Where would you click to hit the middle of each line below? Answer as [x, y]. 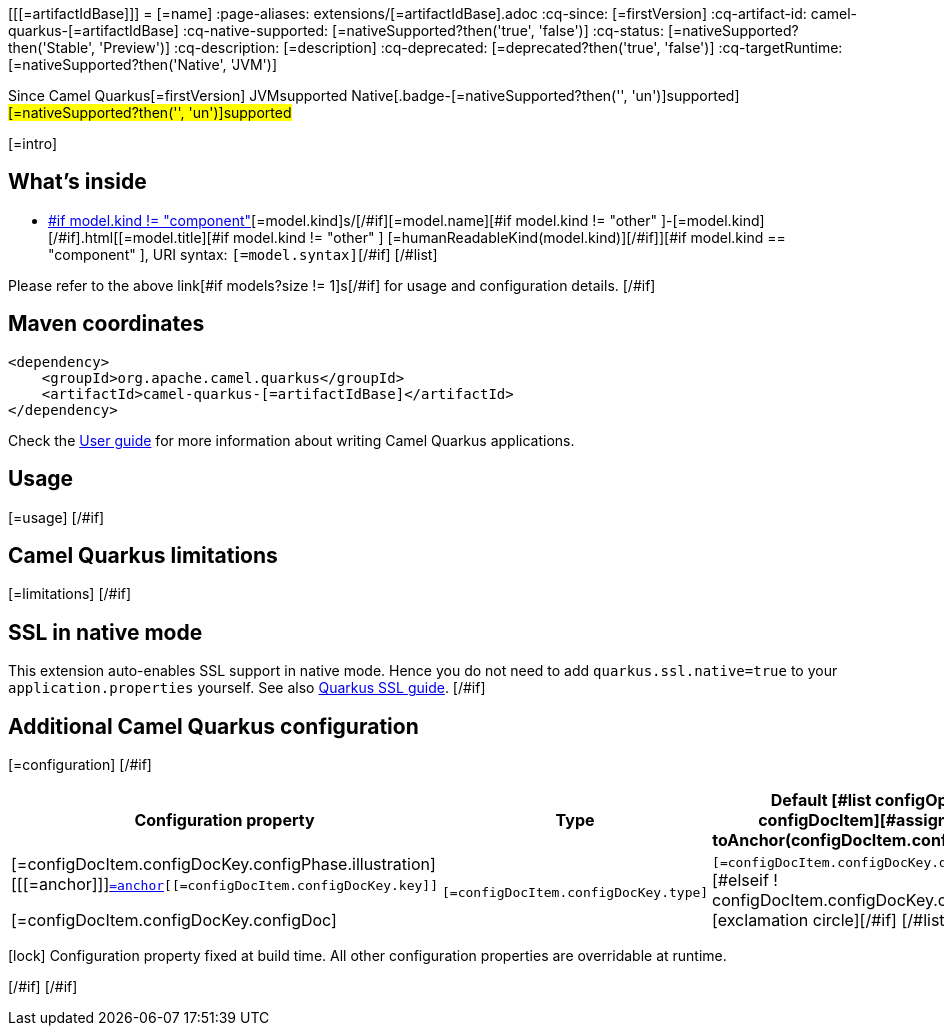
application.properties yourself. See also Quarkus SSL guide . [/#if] [247, 688]
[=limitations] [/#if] [70, 594]
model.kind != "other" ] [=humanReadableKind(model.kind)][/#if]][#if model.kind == [509, 237]
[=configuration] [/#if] [80, 765]
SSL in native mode [105, 632]
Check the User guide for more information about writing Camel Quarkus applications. [291, 440]
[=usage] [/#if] [56, 517]
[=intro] [32, 143]
